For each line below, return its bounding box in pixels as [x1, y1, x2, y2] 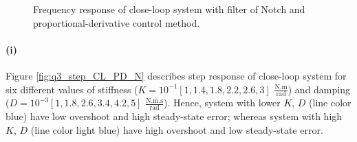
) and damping [288, 82, 350, 96]
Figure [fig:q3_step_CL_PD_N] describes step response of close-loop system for [6, 68, 347, 82]
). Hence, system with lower [164, 95, 281, 110]
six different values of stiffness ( [6, 82, 138, 96]
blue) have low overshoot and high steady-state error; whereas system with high [6, 109, 343, 123]
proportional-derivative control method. [33, 15, 200, 29]
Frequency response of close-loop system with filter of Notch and [33, 2, 305, 16]
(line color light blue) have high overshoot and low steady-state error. [30, 122, 323, 137]
